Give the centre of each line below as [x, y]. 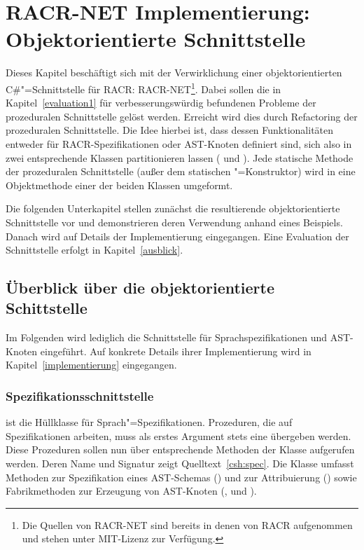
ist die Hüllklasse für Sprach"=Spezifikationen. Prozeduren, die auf [149, 422]
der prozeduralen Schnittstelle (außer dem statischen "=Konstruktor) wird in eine [181, 171]
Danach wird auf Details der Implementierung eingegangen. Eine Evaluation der [177, 236]
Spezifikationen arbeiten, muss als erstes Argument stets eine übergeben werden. [178, 435]
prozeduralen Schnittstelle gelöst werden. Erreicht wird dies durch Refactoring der [182, 116]
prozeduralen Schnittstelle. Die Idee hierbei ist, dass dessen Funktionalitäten [170, 130]
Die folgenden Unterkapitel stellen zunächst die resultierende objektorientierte [173, 208]
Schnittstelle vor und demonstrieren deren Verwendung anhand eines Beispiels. [174, 222]
